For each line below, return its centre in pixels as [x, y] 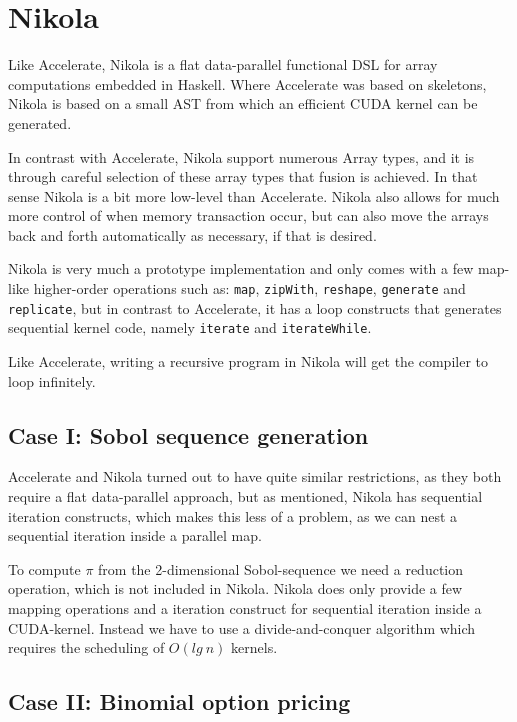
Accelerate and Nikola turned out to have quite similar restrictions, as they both [255, 476]
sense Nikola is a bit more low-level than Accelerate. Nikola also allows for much [254, 195]
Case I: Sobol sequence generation [188, 434]
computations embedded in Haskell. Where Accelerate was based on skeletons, [247, 83]
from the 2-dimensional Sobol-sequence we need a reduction [281, 568]
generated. [40, 122]
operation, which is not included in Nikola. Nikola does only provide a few [235, 588]
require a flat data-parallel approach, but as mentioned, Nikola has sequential [245, 496]
